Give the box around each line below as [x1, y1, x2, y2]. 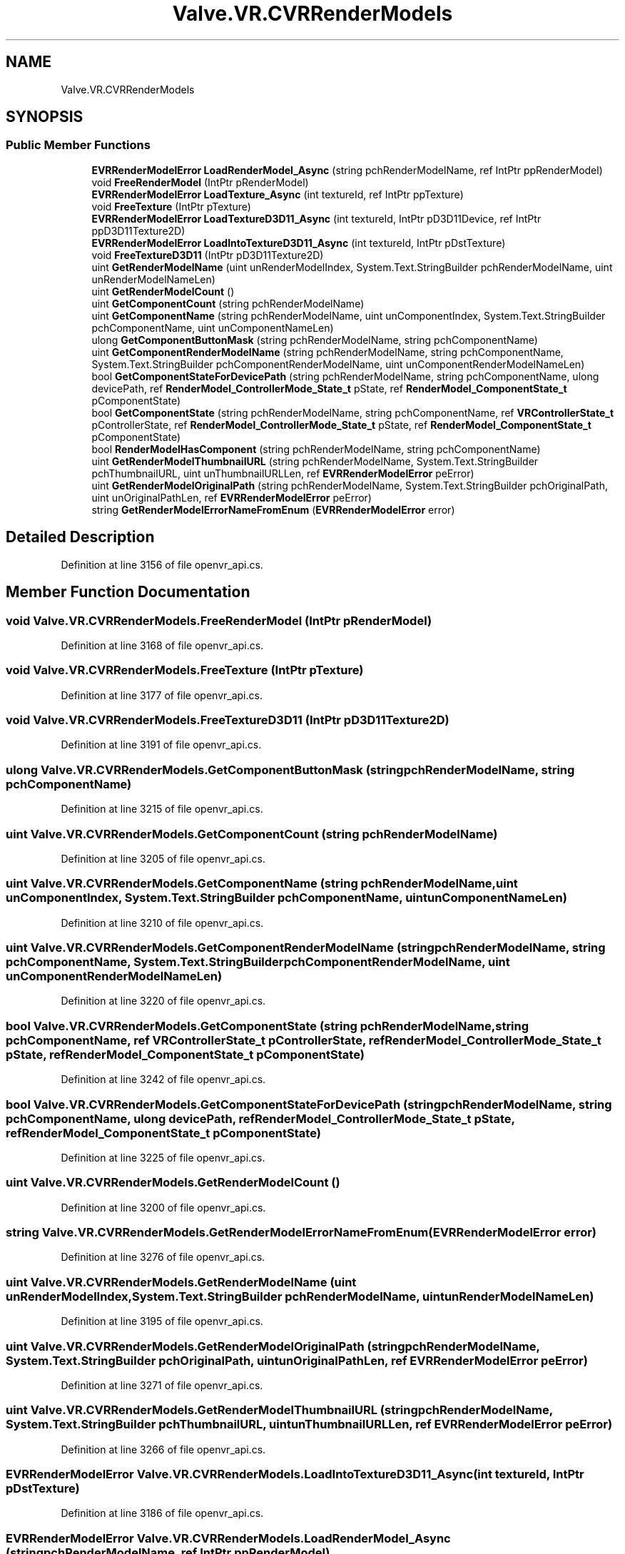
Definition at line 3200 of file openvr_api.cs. [61, 1201, 266, 1214]
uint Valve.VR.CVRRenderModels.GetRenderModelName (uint [6, 1274, 357, 1289]
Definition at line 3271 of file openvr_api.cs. [61, 1378, 263, 1391]
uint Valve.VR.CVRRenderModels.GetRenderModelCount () [6, 1175, 340, 1190]
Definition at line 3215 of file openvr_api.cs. [61, 803, 263, 816]
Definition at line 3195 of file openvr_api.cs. [61, 1315, 263, 1328]
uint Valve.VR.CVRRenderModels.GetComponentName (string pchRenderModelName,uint [6, 876, 518, 891]
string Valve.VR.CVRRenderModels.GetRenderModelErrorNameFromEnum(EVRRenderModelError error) [6, 1225, 597, 1239]
